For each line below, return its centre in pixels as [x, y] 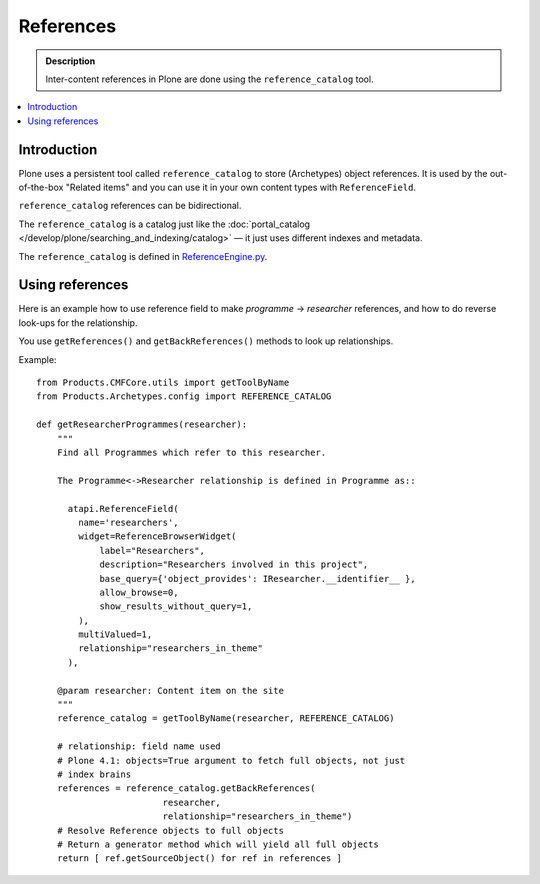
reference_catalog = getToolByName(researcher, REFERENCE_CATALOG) [225, 718]
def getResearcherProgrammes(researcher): [142, 424]
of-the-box [41, 187]
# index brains [94, 774]
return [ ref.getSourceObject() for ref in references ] [199, 858]
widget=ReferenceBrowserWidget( [157, 536]
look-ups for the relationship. [78, 322]
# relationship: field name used [139, 746]
